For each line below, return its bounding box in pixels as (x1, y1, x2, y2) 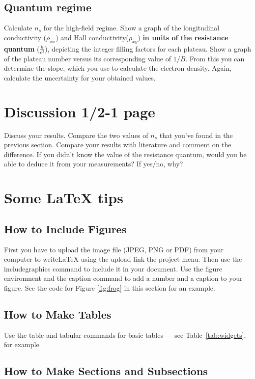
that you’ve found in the (159, 130, 233, 140)
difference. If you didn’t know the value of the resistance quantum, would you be (4, 149, 247, 159)
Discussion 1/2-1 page (4, 101, 155, 121)
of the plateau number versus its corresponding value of (4, 53, 171, 63)
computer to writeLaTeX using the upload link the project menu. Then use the (4, 254, 242, 264)
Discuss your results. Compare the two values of (4, 130, 148, 140)
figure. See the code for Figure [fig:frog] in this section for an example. (4, 282, 215, 293)
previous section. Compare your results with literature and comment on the (4, 139, 231, 150)
